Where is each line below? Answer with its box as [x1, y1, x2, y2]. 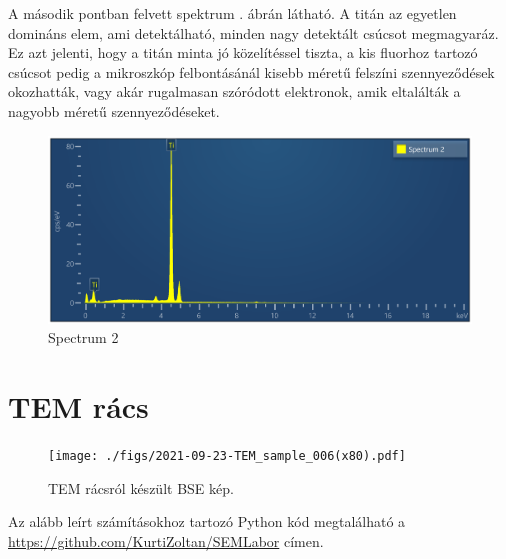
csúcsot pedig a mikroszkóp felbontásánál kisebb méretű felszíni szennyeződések [8, 61, 495, 82]
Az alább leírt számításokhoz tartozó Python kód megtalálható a [8, 511, 406, 532]
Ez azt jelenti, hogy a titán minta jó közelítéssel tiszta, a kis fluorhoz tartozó [8, 42, 478, 63]
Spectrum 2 [48, 327, 119, 348]
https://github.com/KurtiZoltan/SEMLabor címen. [8, 530, 324, 551]
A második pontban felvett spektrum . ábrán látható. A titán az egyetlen [8, 3, 457, 23]
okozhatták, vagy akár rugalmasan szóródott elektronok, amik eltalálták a [8, 81, 461, 102]
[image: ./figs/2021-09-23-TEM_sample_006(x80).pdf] [48, 449, 406, 464]
